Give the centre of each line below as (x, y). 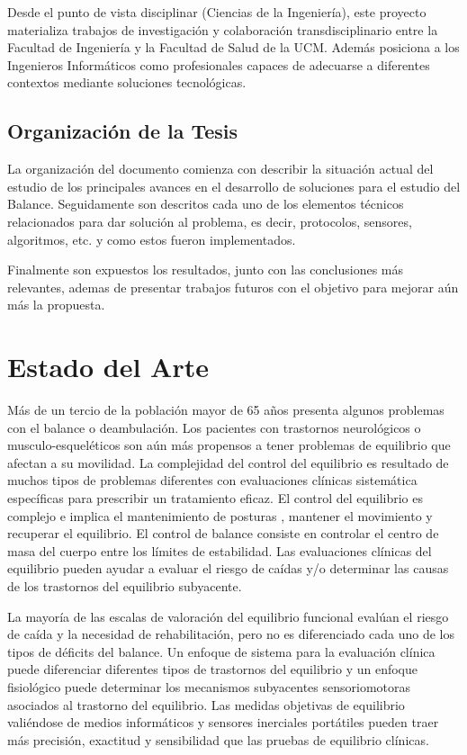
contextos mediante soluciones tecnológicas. (127, 82)
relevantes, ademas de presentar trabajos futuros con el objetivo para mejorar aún (233, 287)
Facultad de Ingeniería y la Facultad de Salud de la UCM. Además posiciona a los (233, 47)
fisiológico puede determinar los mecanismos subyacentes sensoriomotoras (209, 686)
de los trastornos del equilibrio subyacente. (125, 585)
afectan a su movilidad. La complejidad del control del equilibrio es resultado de (228, 462)
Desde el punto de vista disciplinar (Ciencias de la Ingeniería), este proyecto (217, 12)
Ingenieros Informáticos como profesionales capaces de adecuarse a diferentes (219, 64)
